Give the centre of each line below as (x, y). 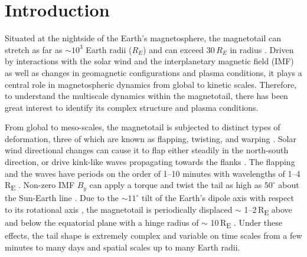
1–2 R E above (268, 210)
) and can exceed (174, 49)
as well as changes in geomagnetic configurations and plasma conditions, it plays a (153, 72)
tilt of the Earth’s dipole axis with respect (218, 198)
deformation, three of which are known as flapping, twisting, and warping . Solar (151, 138)
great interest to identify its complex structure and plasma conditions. (132, 107)
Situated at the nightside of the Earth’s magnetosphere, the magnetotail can (143, 38)
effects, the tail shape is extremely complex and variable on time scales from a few (153, 235)
